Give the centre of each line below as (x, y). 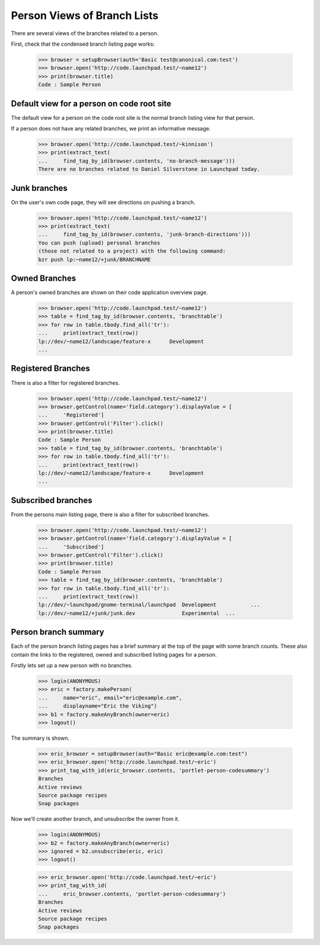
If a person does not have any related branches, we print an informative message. (111, 128)
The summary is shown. (40, 738)
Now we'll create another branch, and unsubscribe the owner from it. (95, 819)
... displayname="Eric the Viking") (97, 706)
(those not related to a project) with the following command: (132, 251)
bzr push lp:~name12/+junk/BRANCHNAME (95, 259)
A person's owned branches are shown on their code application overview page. (109, 292)
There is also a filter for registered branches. (65, 383)
